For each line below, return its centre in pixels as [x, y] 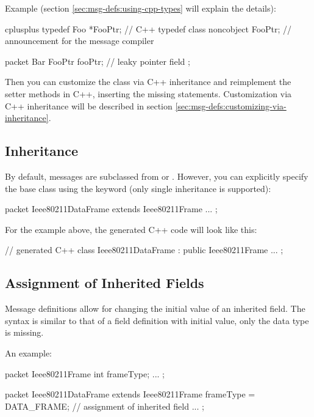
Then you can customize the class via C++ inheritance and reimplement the [148, 82]
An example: [28, 352]
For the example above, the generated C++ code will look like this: [131, 229]
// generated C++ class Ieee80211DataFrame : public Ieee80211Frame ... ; [144, 250]
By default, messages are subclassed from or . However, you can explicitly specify [157, 176]
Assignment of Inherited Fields [105, 283]
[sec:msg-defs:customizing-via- [231, 105]
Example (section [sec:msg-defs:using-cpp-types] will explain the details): [141, 8]
